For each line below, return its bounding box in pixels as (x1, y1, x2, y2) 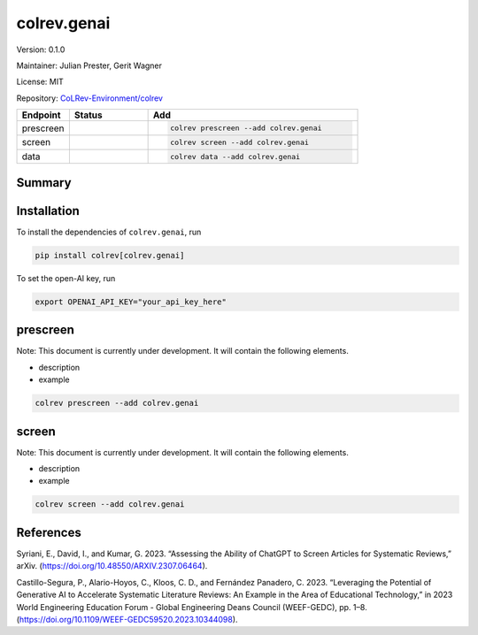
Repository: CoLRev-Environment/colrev (16, 93, 164, 103)
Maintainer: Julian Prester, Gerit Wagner (16, 60, 163, 71)
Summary (16, 175, 72, 190)
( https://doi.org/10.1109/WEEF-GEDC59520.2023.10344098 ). (16, 614, 238, 624)
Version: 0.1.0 (16, 44, 66, 55)
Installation (16, 203, 80, 218)
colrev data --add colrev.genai (169, 151, 301, 161)
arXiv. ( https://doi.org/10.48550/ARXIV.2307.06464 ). (16, 561, 208, 571)
